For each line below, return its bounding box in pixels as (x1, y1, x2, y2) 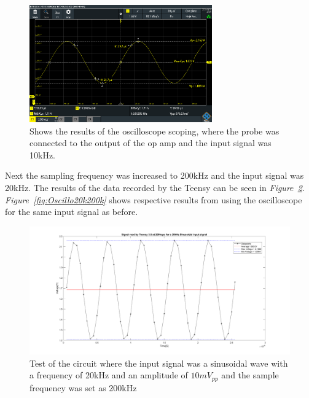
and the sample (221, 369, 279, 381)
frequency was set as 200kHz (29, 381, 137, 394)
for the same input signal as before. (5, 205, 138, 218)
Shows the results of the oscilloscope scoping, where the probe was (29, 124, 280, 137)
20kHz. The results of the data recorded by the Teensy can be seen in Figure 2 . (5, 181, 305, 193)
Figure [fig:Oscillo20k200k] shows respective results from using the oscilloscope (5, 193, 302, 206)
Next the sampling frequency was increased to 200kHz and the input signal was (5, 169, 304, 182)
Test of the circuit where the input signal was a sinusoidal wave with (29, 356, 288, 369)
